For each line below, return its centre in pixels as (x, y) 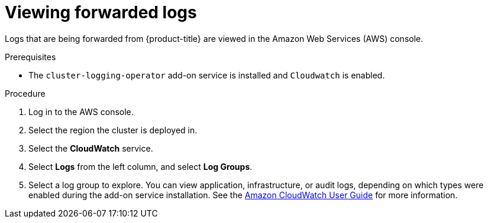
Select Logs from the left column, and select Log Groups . (140, 166)
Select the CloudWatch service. (91, 148)
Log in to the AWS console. (81, 112)
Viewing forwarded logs (101, 12)
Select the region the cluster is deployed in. (113, 130)
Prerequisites (30, 57)
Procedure (25, 93)
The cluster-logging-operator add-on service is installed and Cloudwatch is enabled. (207, 75)
